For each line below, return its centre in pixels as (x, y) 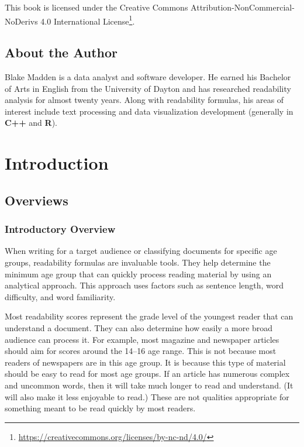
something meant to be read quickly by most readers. (100, 408)
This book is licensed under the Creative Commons (96, 7)
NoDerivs (21, 21)
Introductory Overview (60, 229)
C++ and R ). (31, 123)
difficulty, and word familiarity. (60, 296)
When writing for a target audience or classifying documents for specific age (141, 251)
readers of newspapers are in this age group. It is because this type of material (145, 362)
